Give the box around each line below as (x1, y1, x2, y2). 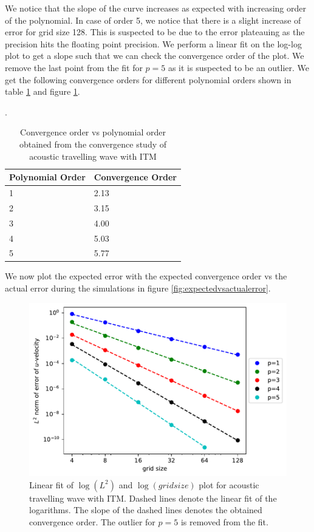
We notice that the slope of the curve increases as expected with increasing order (5, 2, 306, 14)
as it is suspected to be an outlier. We (168, 61, 310, 73)
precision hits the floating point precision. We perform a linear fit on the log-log (5, 37, 302, 50)
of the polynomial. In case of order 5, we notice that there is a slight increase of (5, 13, 301, 26)
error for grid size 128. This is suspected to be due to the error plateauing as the (5, 26, 305, 38)
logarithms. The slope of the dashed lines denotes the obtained (29, 503, 262, 516)
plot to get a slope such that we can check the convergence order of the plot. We (5, 49, 304, 62)
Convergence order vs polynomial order (20, 126, 166, 138)
